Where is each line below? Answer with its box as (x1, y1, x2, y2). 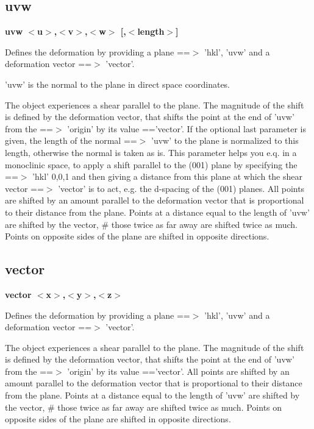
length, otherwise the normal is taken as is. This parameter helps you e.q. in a (5, 146, 297, 158)
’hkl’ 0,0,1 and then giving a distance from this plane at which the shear (32, 170, 303, 183)
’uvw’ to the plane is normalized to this (151, 134, 299, 147)
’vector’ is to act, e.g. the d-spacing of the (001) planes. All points (58, 182, 305, 194)
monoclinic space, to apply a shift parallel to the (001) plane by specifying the (5, 158, 298, 171)
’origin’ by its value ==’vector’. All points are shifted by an (67, 364, 290, 377)
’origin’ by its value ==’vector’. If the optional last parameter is (67, 122, 306, 135)
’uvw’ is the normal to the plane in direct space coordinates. (5, 77, 230, 90)
